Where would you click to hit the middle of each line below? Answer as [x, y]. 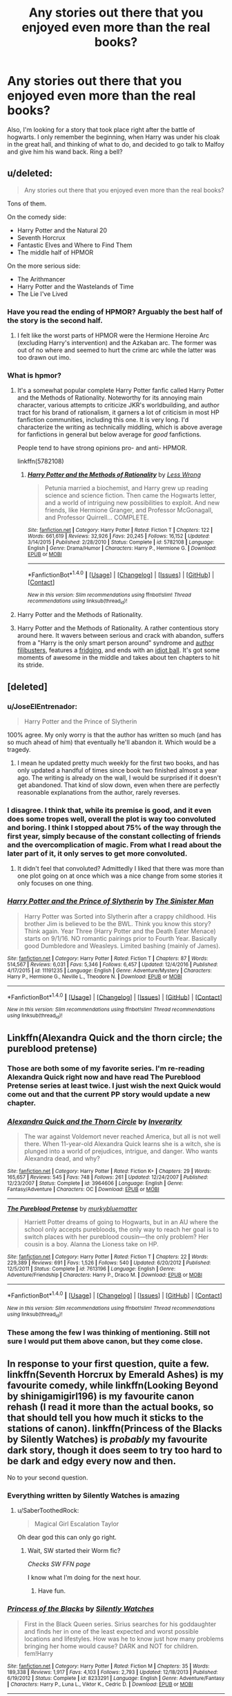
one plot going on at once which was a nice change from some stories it [120, 876]
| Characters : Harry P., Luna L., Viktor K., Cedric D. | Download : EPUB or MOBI [100, 1684]
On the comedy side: [37, 216]
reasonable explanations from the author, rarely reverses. [99, 793]
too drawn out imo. [44, 358]
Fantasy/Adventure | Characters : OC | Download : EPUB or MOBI [84, 1190]
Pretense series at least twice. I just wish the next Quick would [114, 1085]
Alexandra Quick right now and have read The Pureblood [104, 1077]
